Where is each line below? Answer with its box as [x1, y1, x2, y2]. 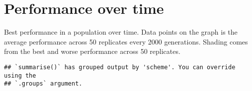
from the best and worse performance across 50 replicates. [4, 46, 180, 56]
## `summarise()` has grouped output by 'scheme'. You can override [4, 63, 236, 71]
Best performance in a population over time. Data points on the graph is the [4, 27, 238, 37]
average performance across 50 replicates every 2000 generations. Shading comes [4, 36, 248, 46]
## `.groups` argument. [4, 80, 83, 88]
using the [4, 72, 36, 79]
